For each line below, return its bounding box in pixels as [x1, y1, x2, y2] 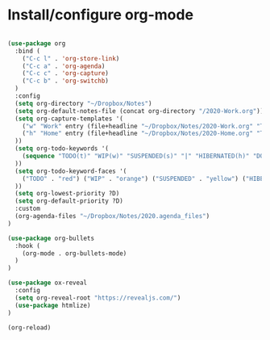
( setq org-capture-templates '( [15, 115, 124, 123]
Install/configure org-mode [7, 6, 194, 24]
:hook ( [15, 241, 41, 250]
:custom [15, 204, 41, 213]
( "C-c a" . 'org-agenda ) [22, 62, 106, 70]
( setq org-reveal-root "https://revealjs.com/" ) [15, 293, 181, 302]
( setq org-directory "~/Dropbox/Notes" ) [15, 99, 152, 107]
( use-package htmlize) [15, 301, 91, 309]
